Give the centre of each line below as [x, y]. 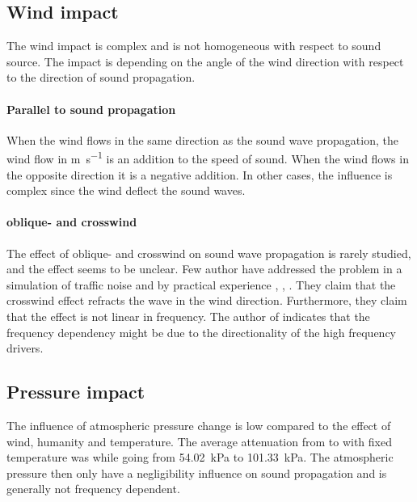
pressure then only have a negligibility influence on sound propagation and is [197, 472]
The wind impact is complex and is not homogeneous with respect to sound [194, 46]
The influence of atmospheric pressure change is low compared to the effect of [199, 425]
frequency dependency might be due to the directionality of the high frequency [201, 332]
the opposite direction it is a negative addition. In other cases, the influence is [200, 174]
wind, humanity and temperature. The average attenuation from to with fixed [199, 441]
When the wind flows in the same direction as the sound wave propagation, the [202, 139]
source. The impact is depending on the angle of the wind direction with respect [205, 61]
